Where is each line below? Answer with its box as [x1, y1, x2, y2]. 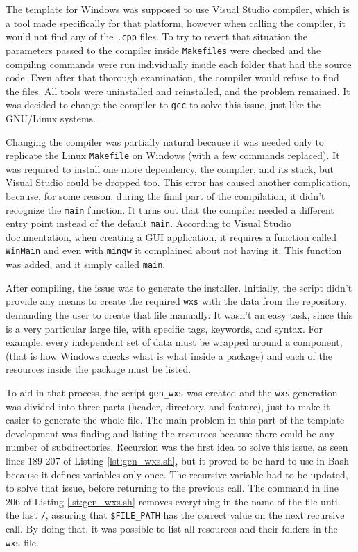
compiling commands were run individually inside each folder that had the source [6, 56, 352, 71]
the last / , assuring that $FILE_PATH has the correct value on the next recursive [6, 508, 345, 522]
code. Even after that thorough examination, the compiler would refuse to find [6, 70, 339, 85]
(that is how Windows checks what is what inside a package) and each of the [6, 348, 332, 362]
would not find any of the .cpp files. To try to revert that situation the [6, 29, 307, 44]
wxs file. [6, 535, 39, 549]
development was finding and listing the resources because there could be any [6, 426, 335, 440]
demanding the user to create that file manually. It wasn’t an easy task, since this [6, 308, 353, 322]
